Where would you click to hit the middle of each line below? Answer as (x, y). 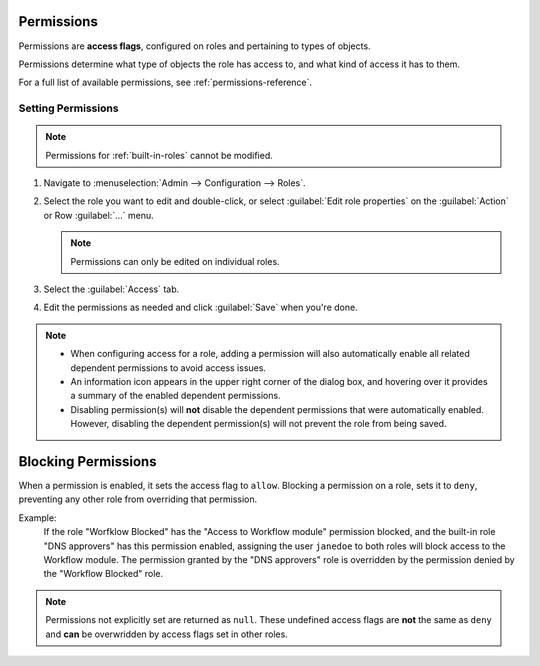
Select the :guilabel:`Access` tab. (111, 289)
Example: (37, 517)
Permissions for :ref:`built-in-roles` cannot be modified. (159, 155)
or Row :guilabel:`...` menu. (98, 215)
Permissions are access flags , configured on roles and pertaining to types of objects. (194, 46)
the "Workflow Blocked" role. (103, 574)
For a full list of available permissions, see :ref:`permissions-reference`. (165, 82)
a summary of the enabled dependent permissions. (175, 396)
